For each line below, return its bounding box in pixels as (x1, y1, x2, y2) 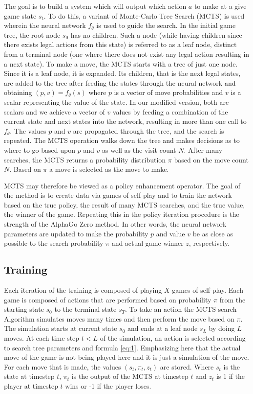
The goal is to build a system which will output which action (4, 1, 187, 11)
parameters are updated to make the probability (4, 228, 148, 238)
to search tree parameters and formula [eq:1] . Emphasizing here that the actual (4, 342, 241, 352)
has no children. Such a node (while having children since (70, 29, 242, 40)
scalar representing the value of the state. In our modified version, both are (4, 96, 229, 107)
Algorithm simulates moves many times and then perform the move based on (4, 313, 234, 324)
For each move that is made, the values (4, 361, 121, 371)
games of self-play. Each (172, 285, 243, 295)
